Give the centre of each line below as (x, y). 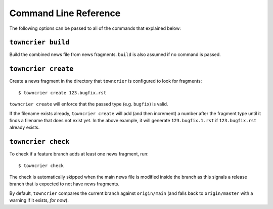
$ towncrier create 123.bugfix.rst (62, 93)
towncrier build (39, 42)
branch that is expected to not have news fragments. (64, 184)
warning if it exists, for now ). (39, 200)
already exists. (25, 127)
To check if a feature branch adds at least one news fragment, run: (79, 154)
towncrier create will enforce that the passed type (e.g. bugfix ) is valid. (89, 104)
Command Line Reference (65, 13)
